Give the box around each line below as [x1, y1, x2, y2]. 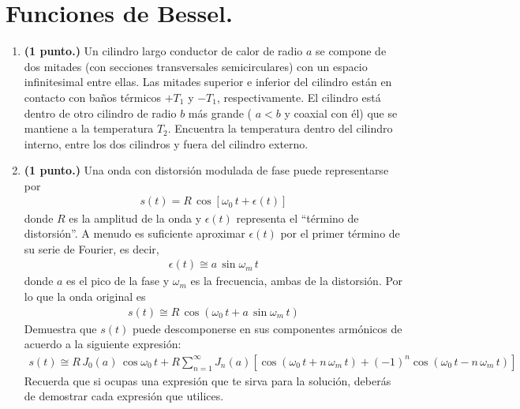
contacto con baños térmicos [24, 88, 162, 105]
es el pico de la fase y [66, 272, 170, 289]
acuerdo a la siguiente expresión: [24, 336, 181, 352]
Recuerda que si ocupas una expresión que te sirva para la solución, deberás [24, 372, 391, 388]
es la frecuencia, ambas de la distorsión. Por [190, 272, 403, 289]
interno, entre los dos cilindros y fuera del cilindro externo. [24, 135, 309, 152]
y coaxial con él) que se [284, 104, 398, 121]
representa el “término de [236, 209, 359, 226]
